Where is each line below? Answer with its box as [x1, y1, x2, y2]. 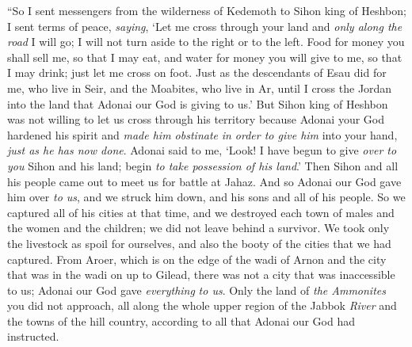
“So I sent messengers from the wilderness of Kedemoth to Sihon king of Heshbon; [7, 2, 406, 18]
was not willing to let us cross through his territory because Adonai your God [7, 111, 385, 128]
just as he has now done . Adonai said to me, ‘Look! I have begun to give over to [7, 142, 397, 158]
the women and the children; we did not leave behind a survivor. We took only [7, 219, 390, 236]
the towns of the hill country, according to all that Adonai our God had [7, 312, 356, 329]
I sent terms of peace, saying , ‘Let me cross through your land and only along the [7, 17, 402, 34]
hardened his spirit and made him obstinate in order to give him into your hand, [7, 126, 398, 143]
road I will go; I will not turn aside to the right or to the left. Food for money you [7, 33, 405, 50]
